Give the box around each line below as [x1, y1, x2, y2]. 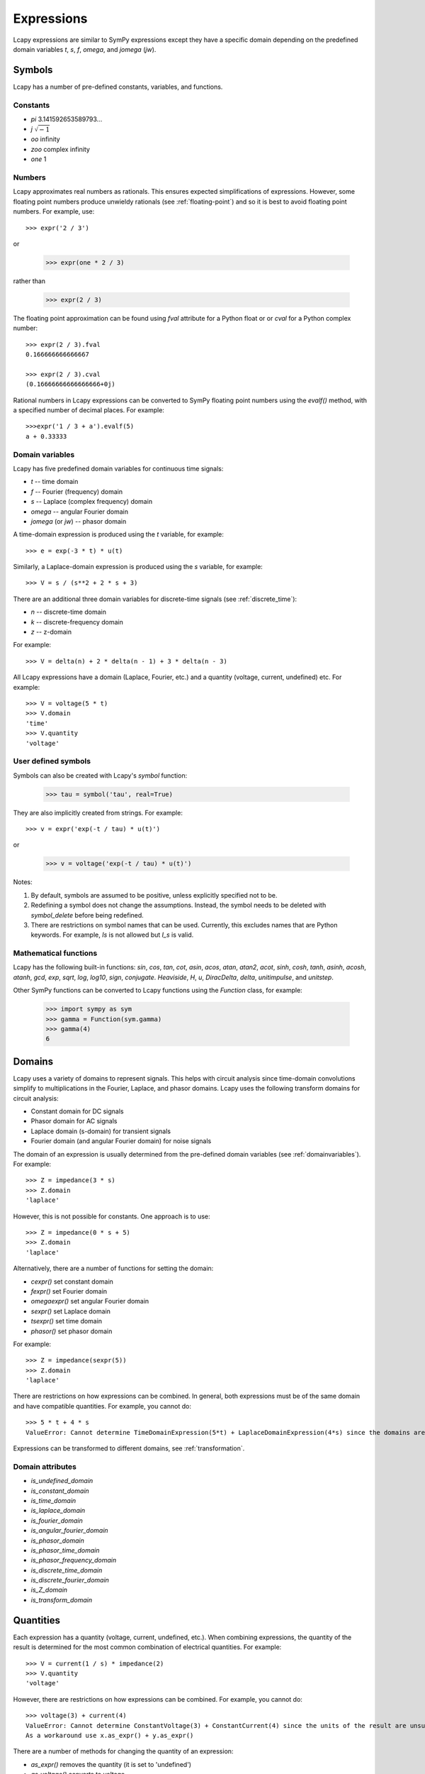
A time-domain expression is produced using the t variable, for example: [13, 530, 225, 539]
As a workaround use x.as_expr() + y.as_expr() [25, 1731, 194, 1739]
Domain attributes [13, 1462, 77, 1472]
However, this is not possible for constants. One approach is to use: [13, 1212, 210, 1221]
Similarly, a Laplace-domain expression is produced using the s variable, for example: [13, 563, 263, 571]
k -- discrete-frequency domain [30, 617, 124, 626]
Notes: [13, 878, 33, 886]
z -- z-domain [30, 628, 72, 637]
